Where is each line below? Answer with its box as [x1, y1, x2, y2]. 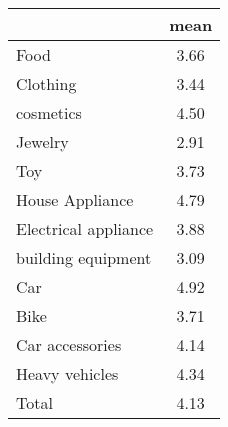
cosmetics [16, 101, 82, 124]
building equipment [16, 246, 152, 269]
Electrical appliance [16, 217, 154, 240]
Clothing [16, 72, 77, 95]
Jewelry [16, 130, 69, 153]
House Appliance [16, 188, 134, 211]
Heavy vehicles [16, 362, 119, 385]
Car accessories [16, 333, 122, 356]
